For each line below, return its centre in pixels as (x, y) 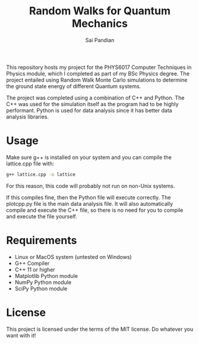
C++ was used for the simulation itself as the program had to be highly (93, 104)
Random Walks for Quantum (100, 11)
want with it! (21, 335)
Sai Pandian (100, 40)
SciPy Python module (41, 288)
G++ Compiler (32, 263)
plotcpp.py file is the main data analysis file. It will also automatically (90, 204)
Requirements (42, 240)
